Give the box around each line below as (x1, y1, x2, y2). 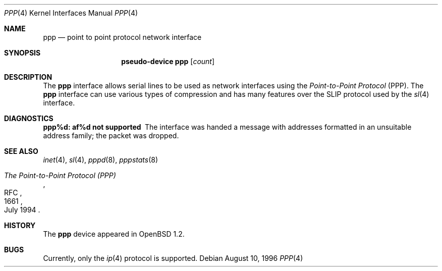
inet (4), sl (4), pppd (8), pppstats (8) (43, 155, 158, 164)
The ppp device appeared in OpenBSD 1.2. (43, 230, 185, 238)
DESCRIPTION (4, 73, 52, 81)
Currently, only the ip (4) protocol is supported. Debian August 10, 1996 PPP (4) (43, 254, 303, 262)
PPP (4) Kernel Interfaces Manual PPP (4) (4, 9, 138, 17)
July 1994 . (4, 205, 40, 214)
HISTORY (4, 221, 36, 230)
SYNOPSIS (4, 48, 41, 57)
